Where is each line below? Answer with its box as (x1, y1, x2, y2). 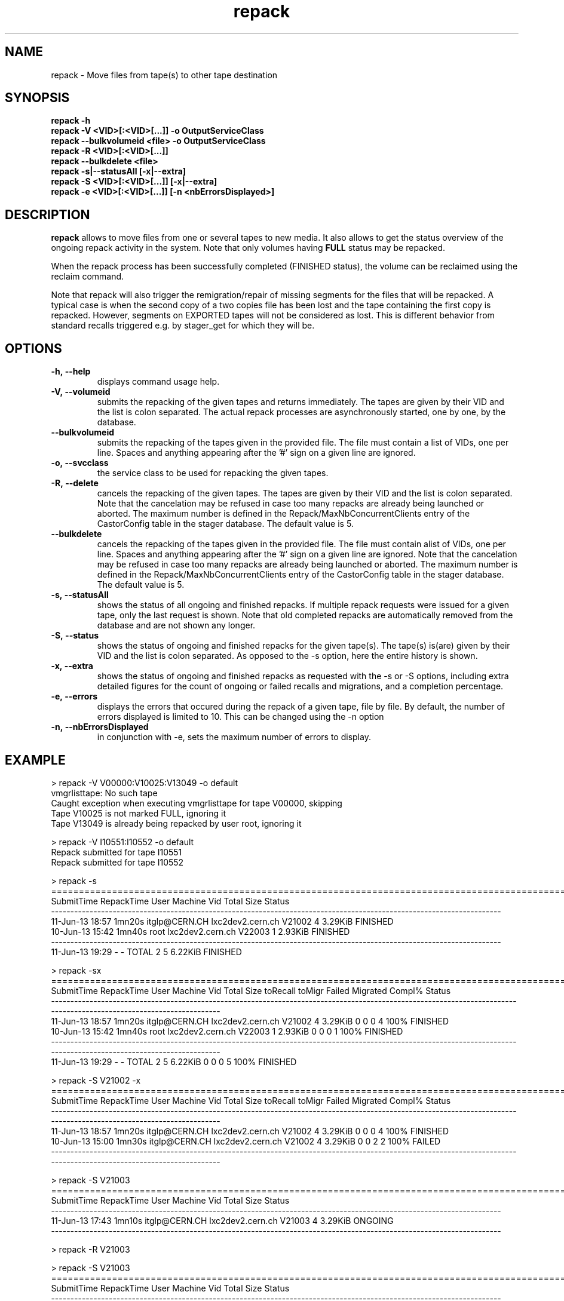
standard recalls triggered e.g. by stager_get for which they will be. (51, 320, 315, 331)
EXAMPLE (5, 752, 66, 768)
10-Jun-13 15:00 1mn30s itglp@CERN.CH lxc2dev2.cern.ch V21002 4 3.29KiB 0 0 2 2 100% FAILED (51, 1136, 441, 1146)
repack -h (51, 115, 91, 126)
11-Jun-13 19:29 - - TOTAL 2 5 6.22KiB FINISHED (51, 946, 242, 957)
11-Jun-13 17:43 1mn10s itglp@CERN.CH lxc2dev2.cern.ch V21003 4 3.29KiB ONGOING (51, 1215, 394, 1226)
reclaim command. (51, 271, 124, 282)
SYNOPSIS (5, 90, 70, 106)
